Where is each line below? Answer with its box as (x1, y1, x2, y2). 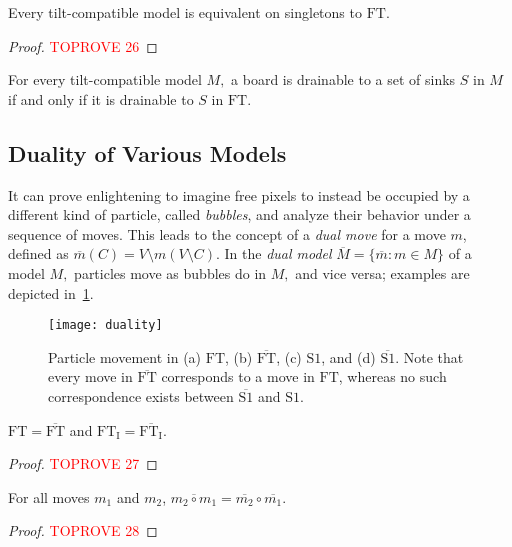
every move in (48, 366, 133, 387)
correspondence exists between (48, 385, 234, 406)
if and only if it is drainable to (8, 88, 194, 109)
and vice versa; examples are (295, 262, 470, 283)
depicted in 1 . (8, 282, 94, 303)
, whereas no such (338, 366, 447, 387)
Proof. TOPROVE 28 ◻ (8, 520, 158, 541)
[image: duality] (48, 318, 163, 333)
